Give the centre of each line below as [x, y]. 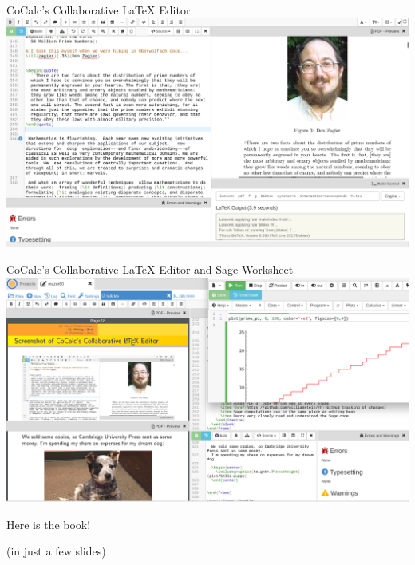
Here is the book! [49, 524]
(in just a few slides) [56, 551]
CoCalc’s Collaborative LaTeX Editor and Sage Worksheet [150, 269]
